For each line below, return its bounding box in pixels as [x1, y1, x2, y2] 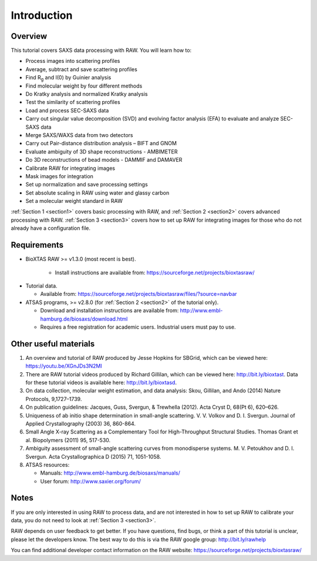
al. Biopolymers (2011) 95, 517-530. [25, 436, 111, 443]
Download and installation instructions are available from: [40, 307, 179, 314]
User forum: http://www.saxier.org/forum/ [40, 477, 141, 485]
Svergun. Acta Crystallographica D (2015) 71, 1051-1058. [25, 453, 161, 460]
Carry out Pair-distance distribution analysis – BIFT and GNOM [25, 140, 177, 147]
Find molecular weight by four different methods [25, 82, 143, 89]
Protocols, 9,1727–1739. [25, 395, 82, 402]
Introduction [11, 9, 73, 22]
